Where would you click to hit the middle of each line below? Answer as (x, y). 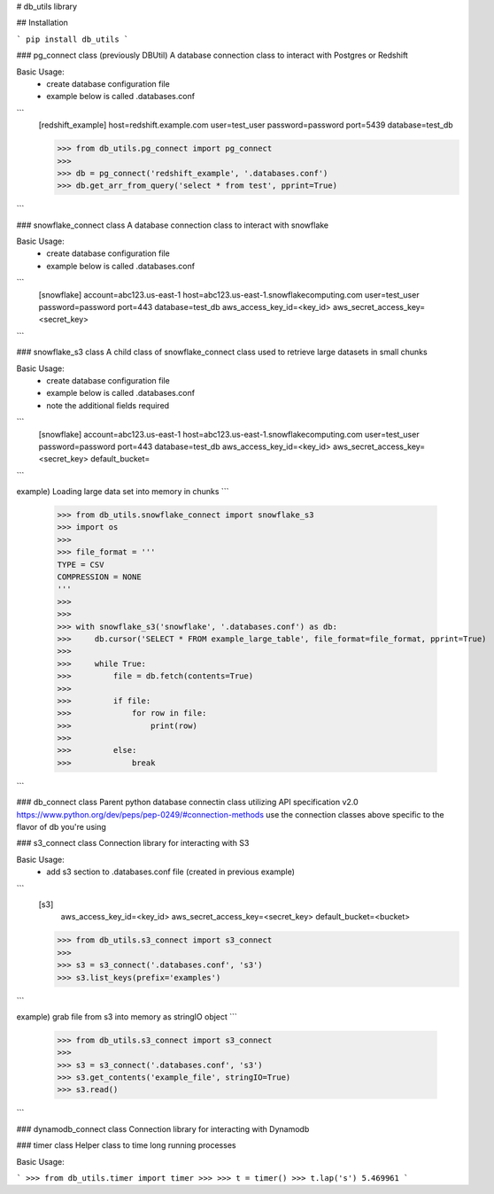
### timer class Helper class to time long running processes (126, 1145)
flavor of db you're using (61, 827)
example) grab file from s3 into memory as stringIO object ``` (127, 1016)
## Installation (42, 23)
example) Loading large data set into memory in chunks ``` (123, 492)
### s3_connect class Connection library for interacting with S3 (133, 843)
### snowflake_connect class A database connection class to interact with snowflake (173, 225)
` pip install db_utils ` (73, 39)
